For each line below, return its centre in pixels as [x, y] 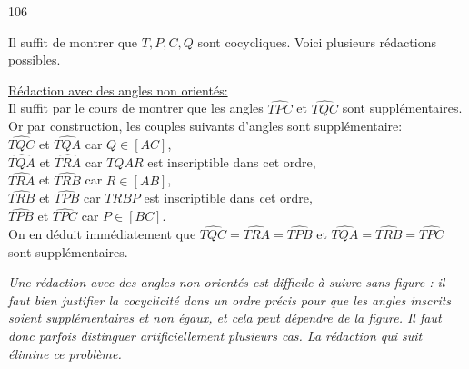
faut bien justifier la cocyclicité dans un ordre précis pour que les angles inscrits [230, 299]
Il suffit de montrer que [73, 41]
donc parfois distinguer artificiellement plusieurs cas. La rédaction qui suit [215, 336]
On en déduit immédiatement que [102, 234]
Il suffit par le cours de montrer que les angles [136, 108]
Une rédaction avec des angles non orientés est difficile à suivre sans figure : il [227, 282]
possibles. [35, 60]
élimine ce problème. [65, 353]
